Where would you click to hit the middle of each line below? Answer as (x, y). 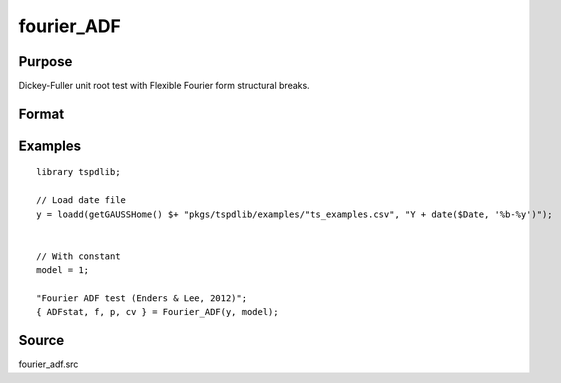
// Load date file (81, 200)
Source (41, 340)
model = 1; (63, 270)
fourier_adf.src (48, 364)
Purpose (45, 61)
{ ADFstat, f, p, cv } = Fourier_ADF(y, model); (157, 312)
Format (41, 113)
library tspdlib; (78, 172)
